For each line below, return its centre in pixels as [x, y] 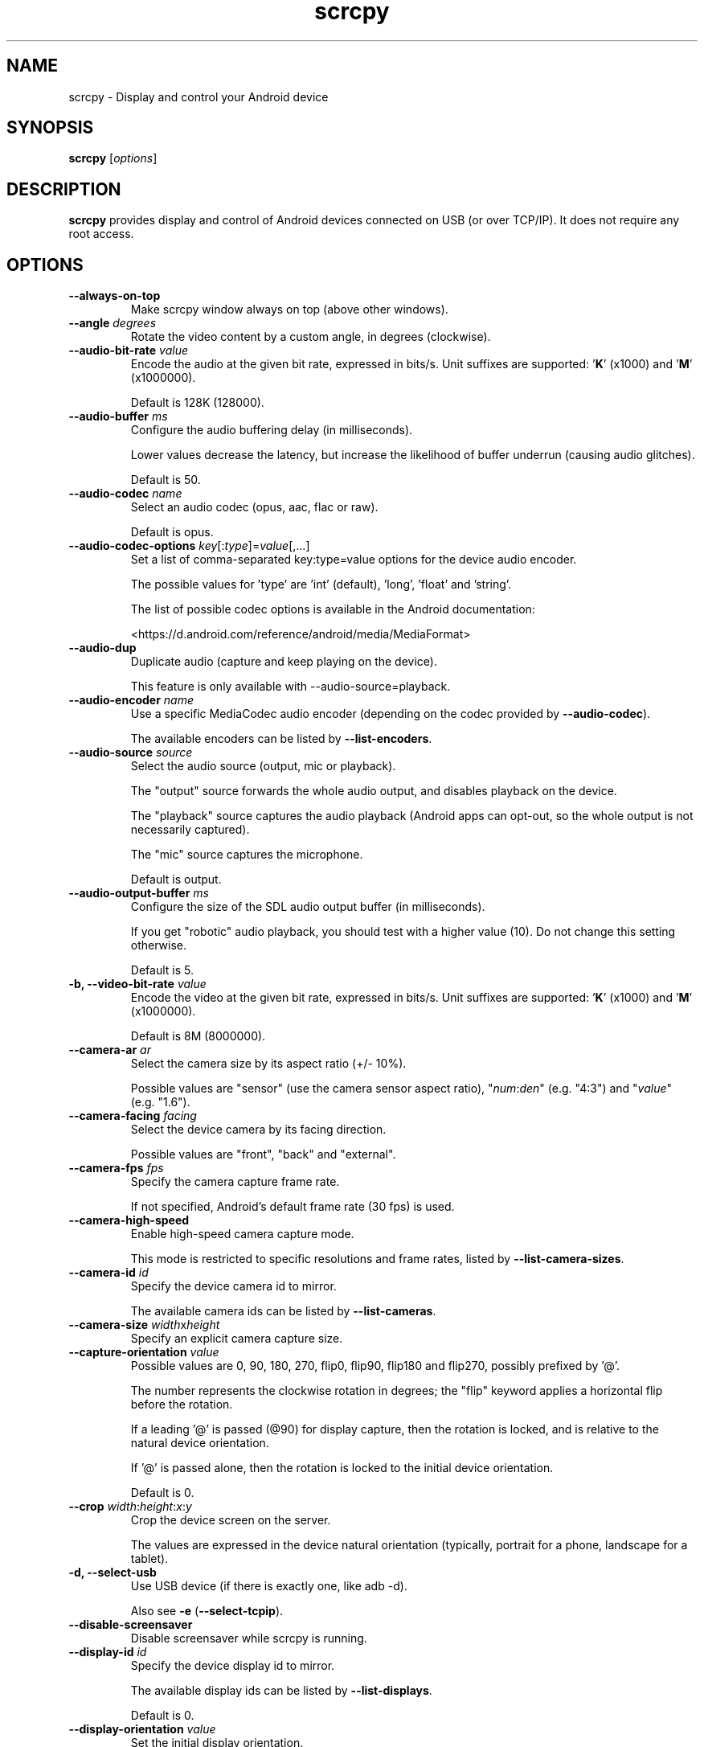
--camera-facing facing [133, 1116]
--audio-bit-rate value [128, 351]
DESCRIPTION [64, 189]
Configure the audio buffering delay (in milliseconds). [272, 430]
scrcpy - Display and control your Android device [199, 96]
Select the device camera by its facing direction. [258, 1130]
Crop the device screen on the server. [231, 1520]
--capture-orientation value [144, 1352]
